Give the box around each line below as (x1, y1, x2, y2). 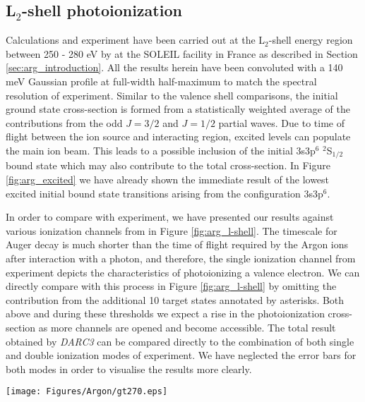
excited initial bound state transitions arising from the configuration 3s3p (6, 185, 323, 200)
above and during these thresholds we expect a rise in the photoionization (6, 306, 325, 321)
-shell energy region (268, 32, 353, 47)
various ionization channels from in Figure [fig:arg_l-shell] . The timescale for (6, 223, 337, 238)
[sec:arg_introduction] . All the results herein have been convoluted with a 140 (6, 60, 343, 75)
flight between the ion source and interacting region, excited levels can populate (6, 129, 351, 144)
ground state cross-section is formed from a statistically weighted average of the (6, 102, 350, 116)
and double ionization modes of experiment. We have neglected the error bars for (6, 348, 357, 363)
